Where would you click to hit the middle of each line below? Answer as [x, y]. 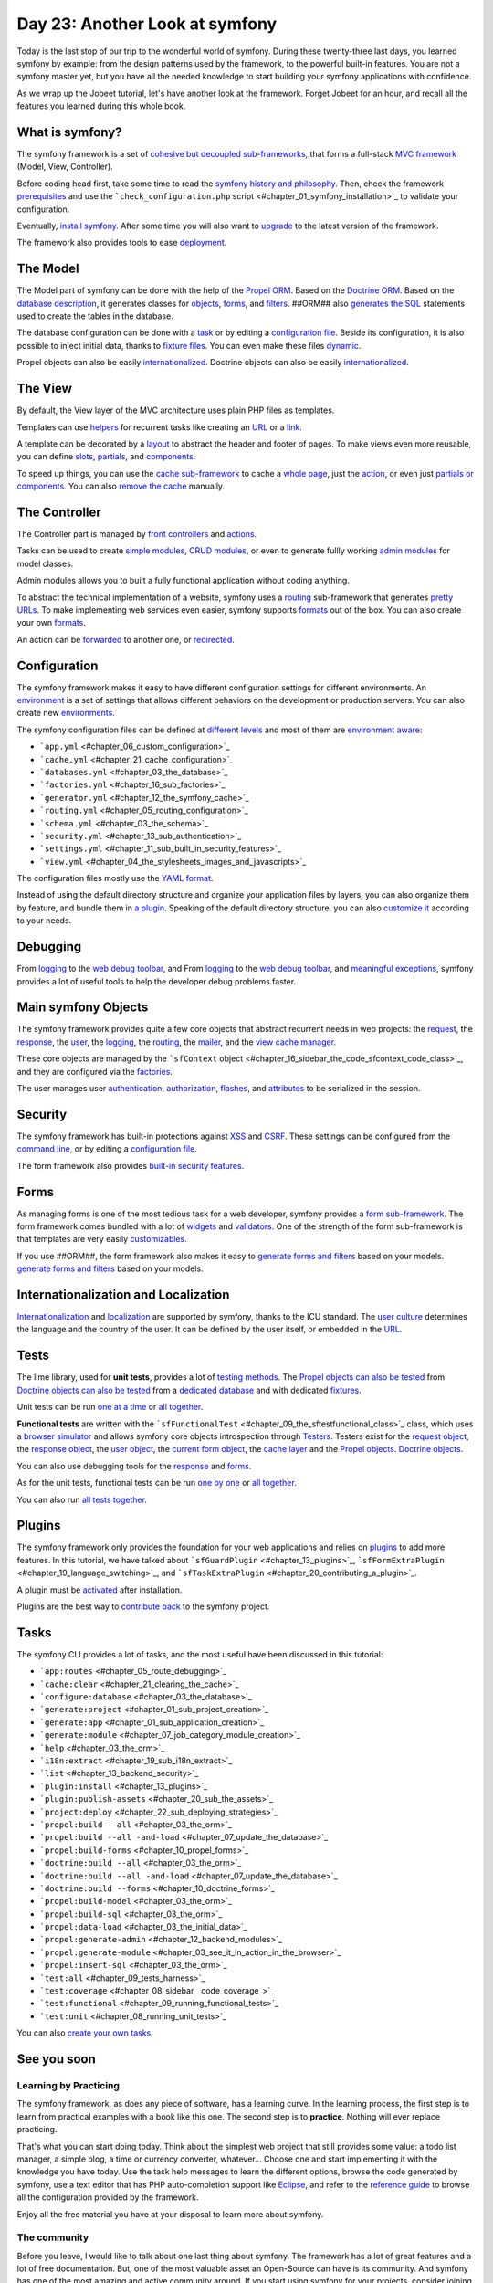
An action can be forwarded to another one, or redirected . [126, 639]
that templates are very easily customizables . [102, 1239]
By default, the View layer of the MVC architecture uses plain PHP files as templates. [176, 410]
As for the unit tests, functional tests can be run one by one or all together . [157, 1483]
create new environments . [66, 713]
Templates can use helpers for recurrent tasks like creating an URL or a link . [160, 427]
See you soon [56, 2059]
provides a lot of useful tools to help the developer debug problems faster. [157, 981]
